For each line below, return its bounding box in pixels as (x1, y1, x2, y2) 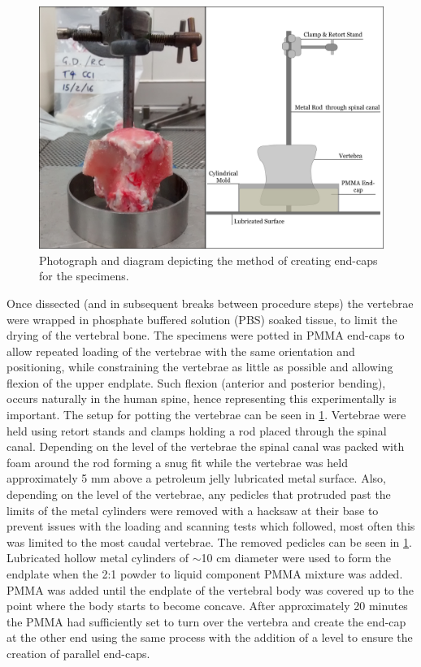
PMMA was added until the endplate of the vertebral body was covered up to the (7, 581, 414, 598)
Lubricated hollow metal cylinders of (7, 549, 189, 566)
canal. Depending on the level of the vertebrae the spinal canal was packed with (7, 438, 405, 455)
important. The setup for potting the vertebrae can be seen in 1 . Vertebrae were (7, 406, 406, 423)
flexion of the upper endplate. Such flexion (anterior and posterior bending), (7, 374, 386, 391)
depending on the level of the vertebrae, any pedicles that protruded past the (7, 486, 391, 503)
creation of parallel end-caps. (7, 644, 150, 661)
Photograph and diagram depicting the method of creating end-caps (39, 251, 378, 268)
